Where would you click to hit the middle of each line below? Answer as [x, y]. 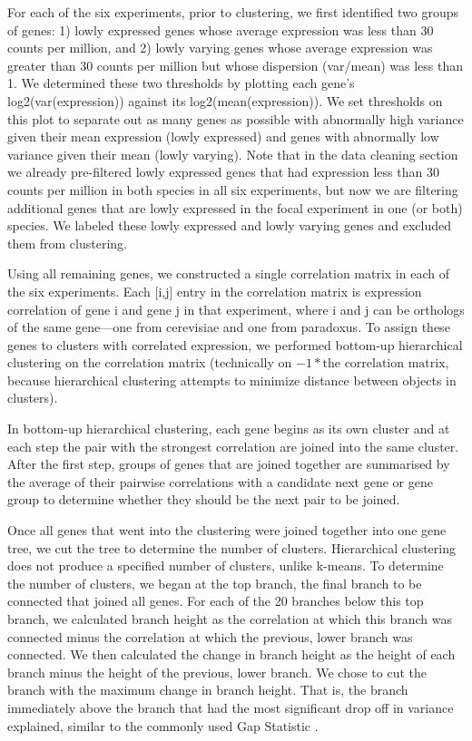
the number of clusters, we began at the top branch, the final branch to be [215, 583]
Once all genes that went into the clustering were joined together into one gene [227, 530]
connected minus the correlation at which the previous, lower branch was [210, 636]
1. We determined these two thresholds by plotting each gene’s [181, 83]
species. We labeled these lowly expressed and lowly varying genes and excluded [229, 225]
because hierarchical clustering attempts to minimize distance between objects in [232, 380]
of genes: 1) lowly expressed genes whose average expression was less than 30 [221, 29]
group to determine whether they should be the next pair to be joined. [204, 499]
